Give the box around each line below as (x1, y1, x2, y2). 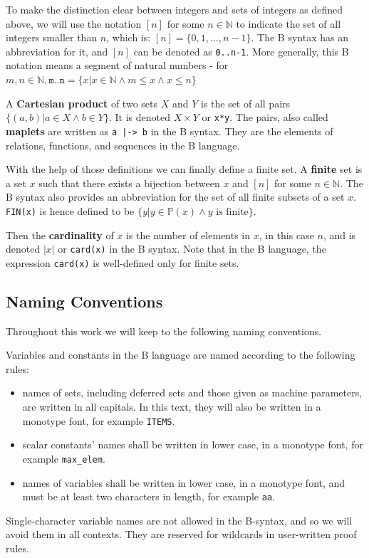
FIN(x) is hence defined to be (6, 203, 135, 218)
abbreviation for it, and (6, 43, 108, 58)
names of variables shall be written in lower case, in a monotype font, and (22, 475, 345, 490)
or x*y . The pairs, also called (202, 110, 328, 125)
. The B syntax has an (251, 30, 348, 45)
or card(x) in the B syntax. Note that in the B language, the (58, 241, 326, 256)
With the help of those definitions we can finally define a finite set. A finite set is (6, 162, 363, 177)
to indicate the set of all (236, 16, 341, 31)
